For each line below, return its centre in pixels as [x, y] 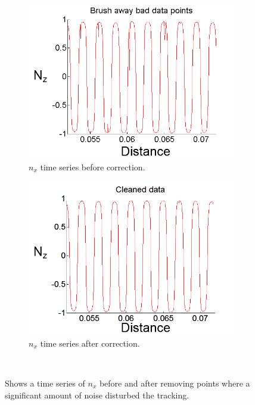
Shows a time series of [45, 383]
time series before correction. [93, 166]
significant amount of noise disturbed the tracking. [97, 395]
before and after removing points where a [175, 383]
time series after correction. [90, 343]
